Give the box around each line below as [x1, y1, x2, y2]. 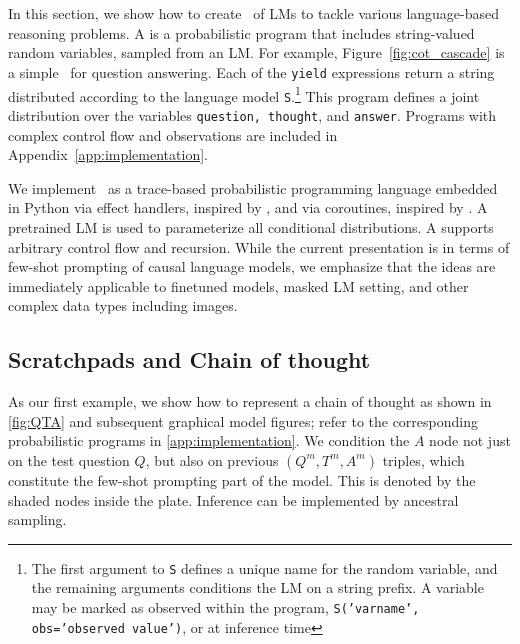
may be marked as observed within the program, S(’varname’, [31, 596, 420, 617]
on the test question [8, 449, 130, 470]
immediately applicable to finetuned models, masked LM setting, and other [8, 275, 469, 296]
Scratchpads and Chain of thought [8, 344, 371, 375]
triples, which [382, 449, 465, 470]
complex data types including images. [8, 295, 238, 316]
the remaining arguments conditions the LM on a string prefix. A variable [31, 577, 484, 598]
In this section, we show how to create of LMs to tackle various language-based [8, 3, 500, 24]
